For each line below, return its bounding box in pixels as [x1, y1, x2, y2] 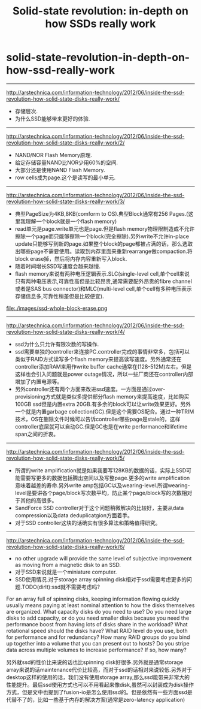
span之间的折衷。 [14, 430, 59, 438]
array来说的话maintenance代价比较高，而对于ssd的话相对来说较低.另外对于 [6, 666, 193, 673]
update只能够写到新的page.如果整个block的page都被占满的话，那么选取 [14, 240, 193, 247]
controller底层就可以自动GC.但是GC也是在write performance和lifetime [14, 423, 188, 430]
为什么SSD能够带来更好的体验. [14, 115, 90, 122]
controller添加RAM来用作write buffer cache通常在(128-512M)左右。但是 [14, 363, 192, 370]
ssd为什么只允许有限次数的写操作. [14, 340, 99, 348]
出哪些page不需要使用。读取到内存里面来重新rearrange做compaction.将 [14, 248, 193, 255]
